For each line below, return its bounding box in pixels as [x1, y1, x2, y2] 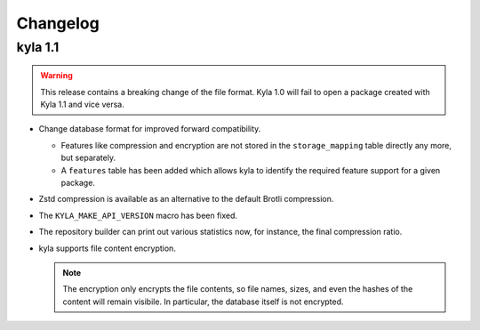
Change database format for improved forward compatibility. [38, 124, 261, 134]
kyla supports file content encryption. [38, 243, 177, 254]
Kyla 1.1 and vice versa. [40, 99, 124, 109]
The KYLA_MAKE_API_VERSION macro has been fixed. [38, 210, 238, 221]
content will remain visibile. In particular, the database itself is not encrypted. [62, 296, 344, 307]
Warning [40, 70, 73, 81]
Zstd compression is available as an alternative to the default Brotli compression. [38, 194, 334, 205]
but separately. [60, 152, 116, 164]
